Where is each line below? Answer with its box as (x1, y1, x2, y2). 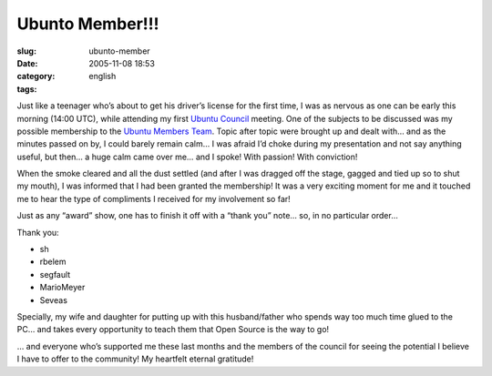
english (88, 71, 117, 82)
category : (16, 71, 56, 82)
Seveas (39, 294, 68, 305)
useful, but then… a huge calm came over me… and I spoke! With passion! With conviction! (16, 151, 358, 162)
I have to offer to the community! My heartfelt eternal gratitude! (16, 353, 254, 364)
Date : (16, 57, 38, 68)
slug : (16, 46, 36, 56)
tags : (16, 83, 37, 95)
